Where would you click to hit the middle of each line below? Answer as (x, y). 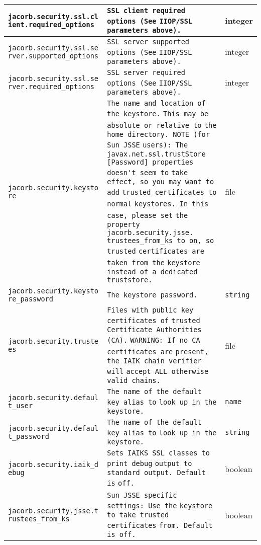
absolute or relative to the (162, 125)
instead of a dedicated (152, 272)
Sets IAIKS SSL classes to (158, 453)
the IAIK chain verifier (154, 361)
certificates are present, (158, 352)
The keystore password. (152, 295)
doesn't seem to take (148, 173)
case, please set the (148, 215)
